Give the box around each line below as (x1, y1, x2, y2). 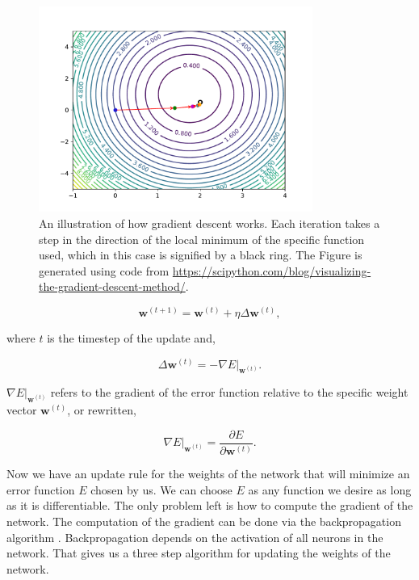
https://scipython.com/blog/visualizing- (172, 262, 371, 279)
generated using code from (39, 262, 170, 279)
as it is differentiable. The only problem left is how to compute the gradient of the (6, 497, 413, 514)
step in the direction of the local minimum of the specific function (39, 230, 365, 247)
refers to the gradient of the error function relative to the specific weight (50, 384, 409, 401)
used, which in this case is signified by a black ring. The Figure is (39, 246, 362, 263)
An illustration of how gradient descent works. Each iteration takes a (39, 214, 380, 231)
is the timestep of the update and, (47, 329, 216, 346)
